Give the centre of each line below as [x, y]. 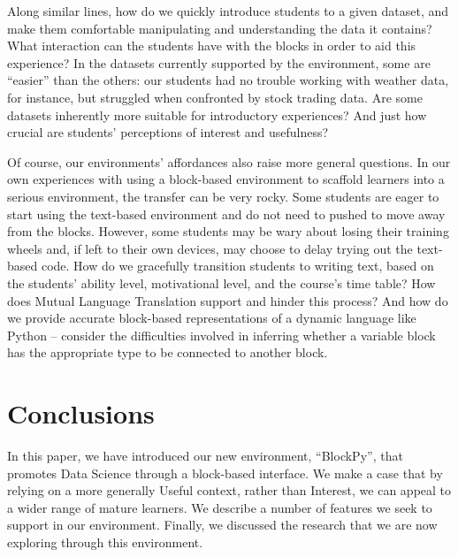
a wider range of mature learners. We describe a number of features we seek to [220, 507]
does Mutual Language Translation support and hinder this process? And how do [228, 300]
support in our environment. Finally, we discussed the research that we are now [222, 525]
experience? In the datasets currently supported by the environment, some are [219, 62]
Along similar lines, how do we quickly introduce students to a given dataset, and [228, 11]
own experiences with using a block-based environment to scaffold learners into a [226, 179]
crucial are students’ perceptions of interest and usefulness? [168, 132]
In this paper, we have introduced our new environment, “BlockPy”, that [205, 455]
